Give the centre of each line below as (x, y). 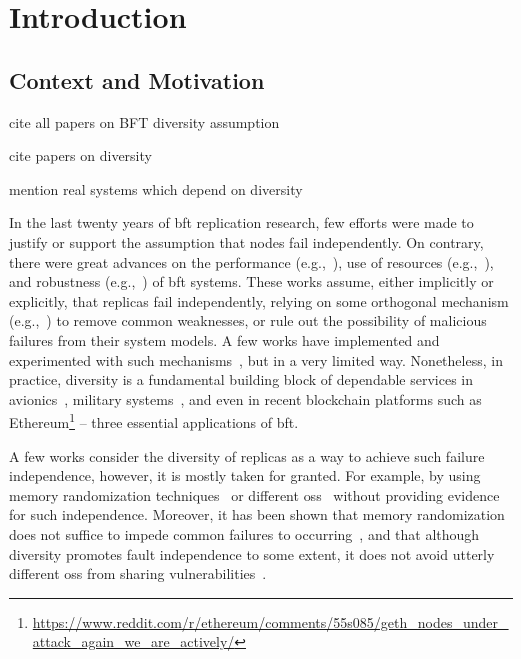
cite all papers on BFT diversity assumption (144, 121)
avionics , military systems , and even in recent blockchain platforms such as (245, 398)
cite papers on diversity (80, 155)
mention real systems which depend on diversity (156, 188)
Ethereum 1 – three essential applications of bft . (154, 420)
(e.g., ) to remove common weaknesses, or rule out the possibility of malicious (248, 320)
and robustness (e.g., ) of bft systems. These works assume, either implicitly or (251, 281)
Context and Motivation (137, 79)
